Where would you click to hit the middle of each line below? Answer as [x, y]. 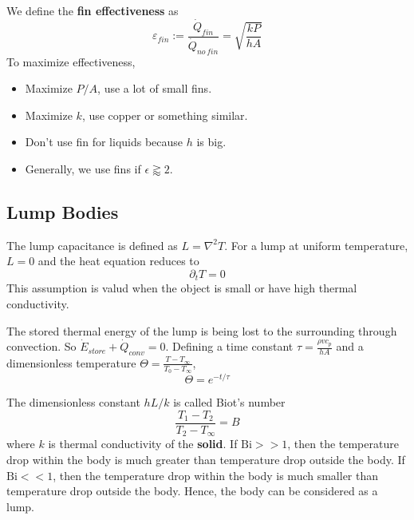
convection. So [41, 346]
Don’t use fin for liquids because [104, 142]
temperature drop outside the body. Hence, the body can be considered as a [192, 491]
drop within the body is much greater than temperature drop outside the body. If [206, 459]
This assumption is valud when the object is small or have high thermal [182, 288]
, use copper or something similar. [165, 115]
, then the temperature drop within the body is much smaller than [216, 475]
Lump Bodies [63, 211]
